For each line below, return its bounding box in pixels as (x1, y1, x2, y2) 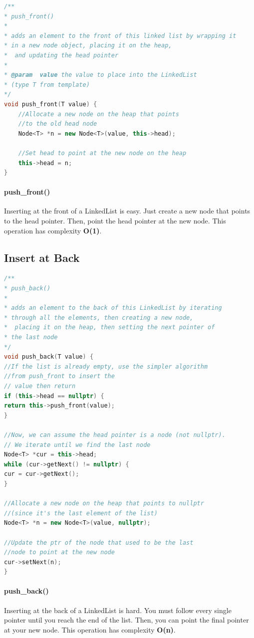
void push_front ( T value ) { (4, 100, 97, 108)
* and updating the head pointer (4, 51, 119, 59)
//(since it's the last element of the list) (4, 509, 158, 517)
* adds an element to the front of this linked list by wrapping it (4, 32, 237, 39)
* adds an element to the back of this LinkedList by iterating (4, 304, 222, 312)
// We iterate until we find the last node (4, 441, 151, 448)
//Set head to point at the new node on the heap (18, 149, 187, 157)
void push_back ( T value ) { (4, 353, 94, 361)
